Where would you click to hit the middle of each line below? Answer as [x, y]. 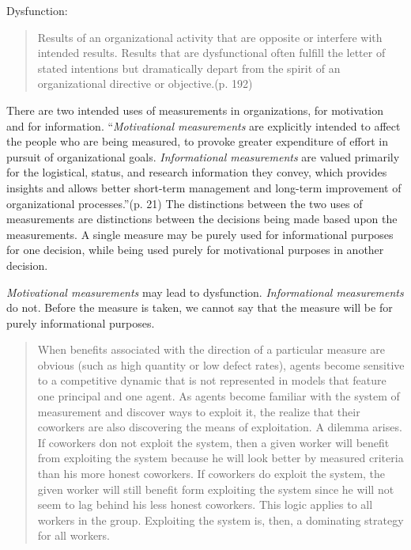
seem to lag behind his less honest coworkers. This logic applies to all [205, 504]
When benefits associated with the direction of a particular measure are [211, 349]
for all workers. [74, 535]
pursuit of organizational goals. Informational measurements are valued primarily [203, 156]
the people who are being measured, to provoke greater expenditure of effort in [197, 141]
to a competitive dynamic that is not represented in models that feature [212, 380]
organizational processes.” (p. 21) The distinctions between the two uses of [185, 203]
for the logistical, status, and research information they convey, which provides [197, 172]
